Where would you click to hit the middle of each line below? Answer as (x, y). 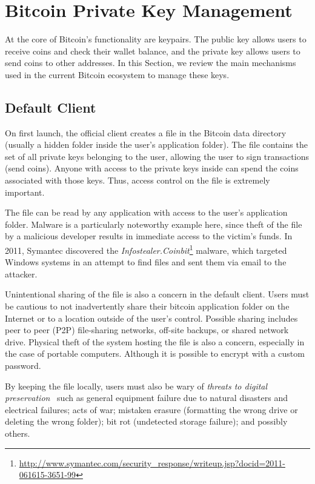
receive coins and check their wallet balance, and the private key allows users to (153, 51)
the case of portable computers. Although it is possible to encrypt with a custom (155, 353)
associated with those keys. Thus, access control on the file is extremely (138, 180)
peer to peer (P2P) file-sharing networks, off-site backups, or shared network (147, 330)
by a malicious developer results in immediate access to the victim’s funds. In (149, 236)
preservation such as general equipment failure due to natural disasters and (146, 398)
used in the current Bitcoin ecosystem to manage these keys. (117, 74)
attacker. (21, 273)
